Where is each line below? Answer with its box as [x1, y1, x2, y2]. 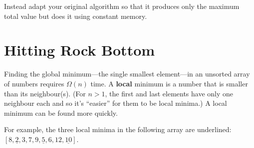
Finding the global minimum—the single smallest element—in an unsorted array [4, 69, 250, 79]
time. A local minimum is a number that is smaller [90, 78, 248, 88]
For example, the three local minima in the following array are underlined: [4, 124, 232, 135]
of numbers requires [4, 78, 64, 88]
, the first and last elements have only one [105, 88, 234, 98]
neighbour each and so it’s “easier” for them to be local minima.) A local [4, 98, 227, 108]
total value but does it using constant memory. [4, 10, 147, 21]
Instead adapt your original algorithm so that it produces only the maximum [4, 1, 240, 11]
